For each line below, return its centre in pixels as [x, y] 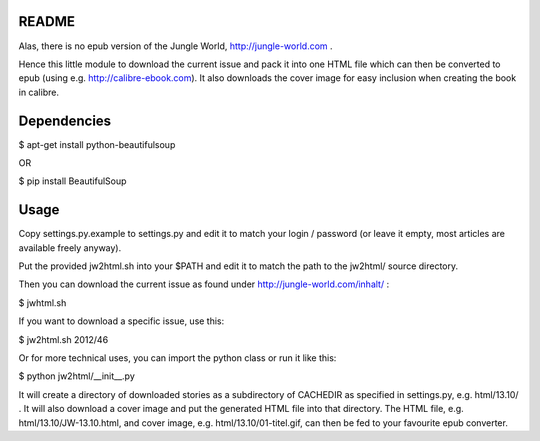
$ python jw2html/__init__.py [76, 376]
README [46, 21]
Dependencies [65, 120]
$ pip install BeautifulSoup [72, 181]
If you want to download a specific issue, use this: [121, 321]
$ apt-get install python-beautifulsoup [97, 144]
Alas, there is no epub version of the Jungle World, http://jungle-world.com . [176, 46]
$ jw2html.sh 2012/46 [63, 339]
